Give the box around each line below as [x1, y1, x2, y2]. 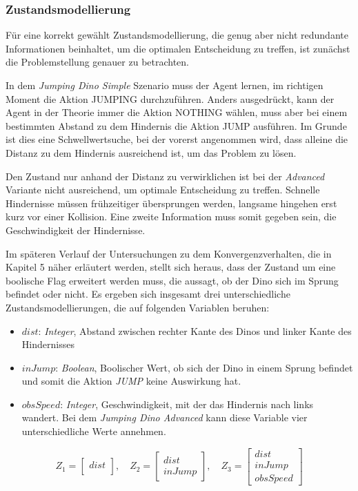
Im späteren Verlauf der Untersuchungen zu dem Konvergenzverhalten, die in [6, 246, 332, 260]
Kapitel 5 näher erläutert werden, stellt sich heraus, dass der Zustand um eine [6, 260, 336, 274]
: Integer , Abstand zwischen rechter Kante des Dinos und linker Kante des [38, 323, 352, 338]
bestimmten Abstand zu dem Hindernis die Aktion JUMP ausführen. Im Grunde [6, 118, 347, 133]
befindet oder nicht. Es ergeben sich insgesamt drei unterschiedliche [6, 287, 290, 301]
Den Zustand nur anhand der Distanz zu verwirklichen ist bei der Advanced [6, 169, 325, 183]
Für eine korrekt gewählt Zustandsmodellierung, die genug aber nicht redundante [6, 28, 348, 42]
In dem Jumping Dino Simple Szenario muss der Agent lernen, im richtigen [6, 78, 324, 92]
